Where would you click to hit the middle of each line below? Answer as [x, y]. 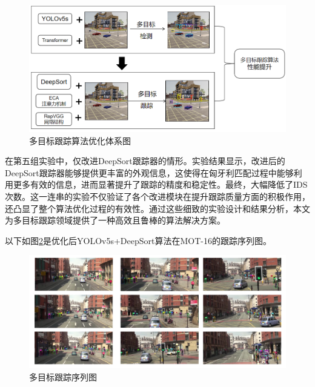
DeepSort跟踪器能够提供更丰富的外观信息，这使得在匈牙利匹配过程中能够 [149, 172]
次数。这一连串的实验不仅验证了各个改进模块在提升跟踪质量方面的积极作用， [157, 197]
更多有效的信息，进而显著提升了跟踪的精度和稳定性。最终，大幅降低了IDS [160, 184]
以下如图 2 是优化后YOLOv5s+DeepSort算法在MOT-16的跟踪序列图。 [138, 240]
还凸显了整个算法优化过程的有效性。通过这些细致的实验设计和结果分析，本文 [157, 208]
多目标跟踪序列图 [63, 376]
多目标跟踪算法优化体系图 [80, 140]
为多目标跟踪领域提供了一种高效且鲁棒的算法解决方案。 [115, 220]
